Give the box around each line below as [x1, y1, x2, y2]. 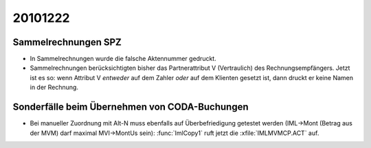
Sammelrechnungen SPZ [12, 36, 122, 48]
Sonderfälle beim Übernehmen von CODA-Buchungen [12, 101, 249, 113]
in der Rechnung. [30, 83, 79, 92]
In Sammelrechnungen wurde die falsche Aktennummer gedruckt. [30, 55, 216, 63]
